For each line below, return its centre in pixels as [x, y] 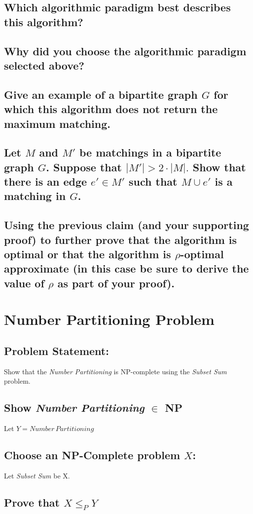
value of [24, 283]
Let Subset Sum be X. [37, 475]
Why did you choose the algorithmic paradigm [125, 51]
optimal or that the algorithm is [88, 254]
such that [153, 181]
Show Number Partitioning [74, 408]
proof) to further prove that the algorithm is [121, 239]
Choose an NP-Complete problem [92, 455]
